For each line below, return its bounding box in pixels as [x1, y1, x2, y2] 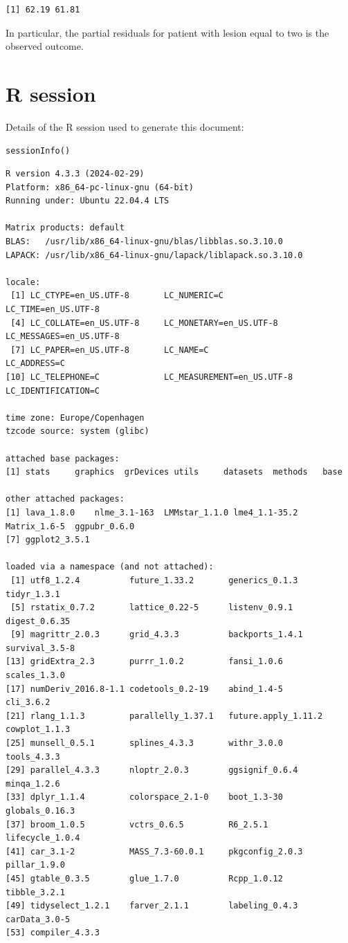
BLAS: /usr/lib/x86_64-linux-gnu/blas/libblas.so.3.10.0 [6, 237, 283, 247]
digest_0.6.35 [6, 616, 71, 626]
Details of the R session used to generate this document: [6, 119, 244, 134]
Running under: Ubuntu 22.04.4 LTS [6, 196, 170, 206]
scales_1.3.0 [6, 670, 65, 681]
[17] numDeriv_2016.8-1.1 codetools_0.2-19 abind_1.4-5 [6, 684, 283, 694]
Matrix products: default [6, 223, 125, 233]
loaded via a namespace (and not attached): [6, 562, 214, 572]
